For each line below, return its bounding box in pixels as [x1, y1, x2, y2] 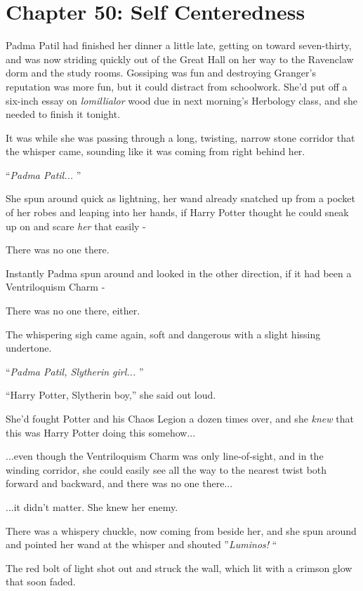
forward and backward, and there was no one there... [6, 476, 233, 491]
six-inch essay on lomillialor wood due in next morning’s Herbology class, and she [6, 93, 357, 107]
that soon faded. [6, 574, 76, 589]
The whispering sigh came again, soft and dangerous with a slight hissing [6, 326, 321, 341]
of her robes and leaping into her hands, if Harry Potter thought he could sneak [6, 205, 349, 220]
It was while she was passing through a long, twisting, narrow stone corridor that [6, 130, 355, 145]
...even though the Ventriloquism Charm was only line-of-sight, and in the [6, 449, 324, 463]
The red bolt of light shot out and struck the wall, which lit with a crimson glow [6, 560, 352, 575]
